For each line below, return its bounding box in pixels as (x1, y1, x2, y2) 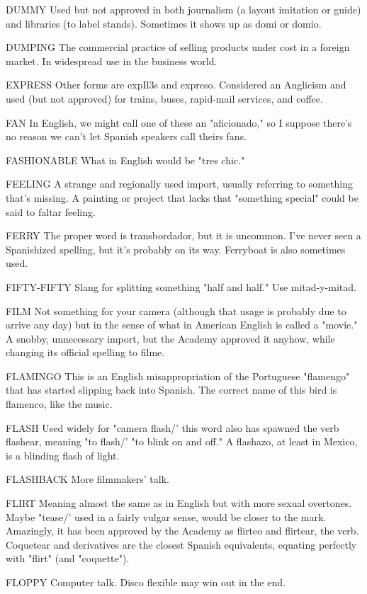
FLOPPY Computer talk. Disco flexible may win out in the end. (6, 575, 286, 589)
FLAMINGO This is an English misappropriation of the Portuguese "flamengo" (6, 368, 350, 383)
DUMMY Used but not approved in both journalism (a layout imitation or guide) (6, 2, 361, 16)
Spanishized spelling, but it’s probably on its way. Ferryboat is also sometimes (6, 241, 346, 256)
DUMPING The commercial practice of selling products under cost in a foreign (6, 40, 350, 55)
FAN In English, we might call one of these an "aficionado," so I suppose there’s (6, 115, 352, 130)
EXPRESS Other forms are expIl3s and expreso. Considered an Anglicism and (6, 77, 346, 92)
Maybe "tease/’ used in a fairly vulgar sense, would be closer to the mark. (6, 509, 327, 524)
